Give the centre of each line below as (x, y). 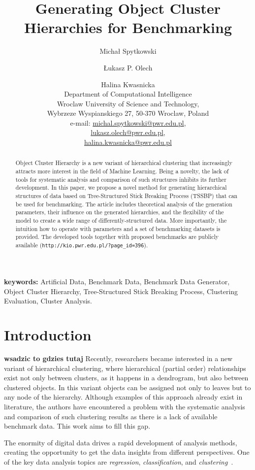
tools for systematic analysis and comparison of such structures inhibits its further (121, 179)
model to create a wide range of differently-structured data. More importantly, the (121, 220)
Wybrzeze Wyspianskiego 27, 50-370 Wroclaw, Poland (128, 113)
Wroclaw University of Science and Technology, (128, 103)
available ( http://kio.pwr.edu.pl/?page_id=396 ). (82, 245)
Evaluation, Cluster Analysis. (48, 301)
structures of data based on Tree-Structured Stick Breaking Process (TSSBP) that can (127, 196)
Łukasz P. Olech (128, 67)
